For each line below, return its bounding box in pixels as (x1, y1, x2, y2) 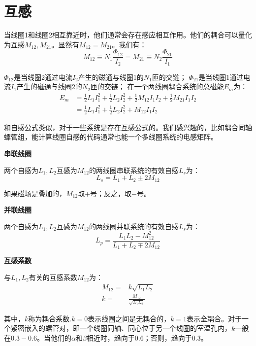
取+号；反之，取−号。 (78, 188, 151, 198)
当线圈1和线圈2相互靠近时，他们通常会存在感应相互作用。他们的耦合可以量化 (4, 30, 252, 40)
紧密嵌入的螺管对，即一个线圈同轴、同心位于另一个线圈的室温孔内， (10, 323, 231, 333)
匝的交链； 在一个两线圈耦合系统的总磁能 (90, 81, 224, 92)
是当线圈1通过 (198, 71, 244, 82)
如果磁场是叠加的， (4, 188, 66, 198)
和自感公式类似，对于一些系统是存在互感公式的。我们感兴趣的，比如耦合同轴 (4, 122, 252, 132)
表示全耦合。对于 (187, 313, 242, 323)
